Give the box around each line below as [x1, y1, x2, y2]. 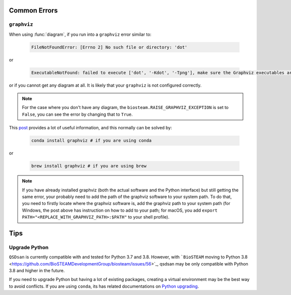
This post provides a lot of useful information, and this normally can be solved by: [9, 125, 172, 131]
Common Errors [9, 6, 58, 15]
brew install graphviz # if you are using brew [31, 163, 146, 169]
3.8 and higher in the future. [9, 268, 65, 274]
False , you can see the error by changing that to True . [22, 111, 133, 117]
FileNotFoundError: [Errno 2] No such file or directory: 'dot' [31, 44, 188, 50]
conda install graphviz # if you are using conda [31, 138, 152, 143]
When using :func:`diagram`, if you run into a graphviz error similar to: [9, 31, 152, 37]
